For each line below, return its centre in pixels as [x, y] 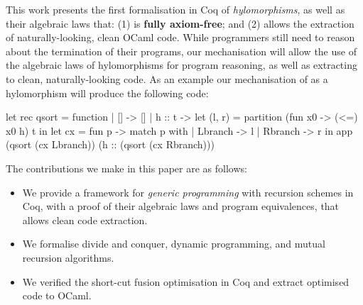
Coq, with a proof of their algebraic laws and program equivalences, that [181, 206]
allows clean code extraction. [85, 220]
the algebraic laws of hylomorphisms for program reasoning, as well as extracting [181, 65]
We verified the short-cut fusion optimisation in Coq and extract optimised [186, 281]
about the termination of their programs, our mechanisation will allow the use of [181, 51]
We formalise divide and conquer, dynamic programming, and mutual [174, 244]
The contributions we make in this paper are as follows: [126, 168]
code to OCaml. [57, 295]
